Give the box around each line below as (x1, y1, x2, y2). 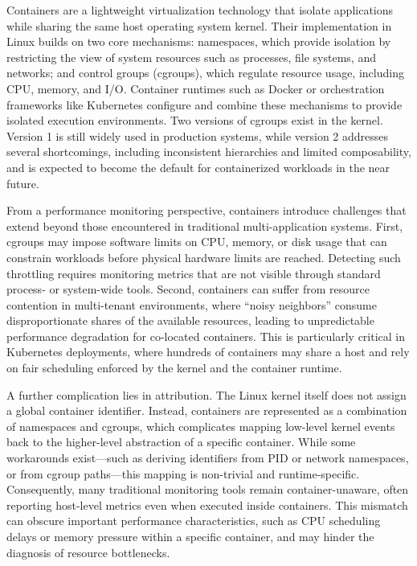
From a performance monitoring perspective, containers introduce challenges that (6, 202, 407, 219)
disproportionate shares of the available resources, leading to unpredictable (6, 312, 374, 329)
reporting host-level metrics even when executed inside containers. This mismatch (6, 496, 408, 513)
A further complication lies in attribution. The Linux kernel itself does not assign (6, 386, 407, 403)
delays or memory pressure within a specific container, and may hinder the (6, 528, 374, 544)
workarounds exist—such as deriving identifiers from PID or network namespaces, (6, 449, 409, 466)
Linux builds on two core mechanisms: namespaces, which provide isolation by (6, 33, 391, 50)
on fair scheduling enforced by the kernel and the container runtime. (6, 359, 342, 376)
